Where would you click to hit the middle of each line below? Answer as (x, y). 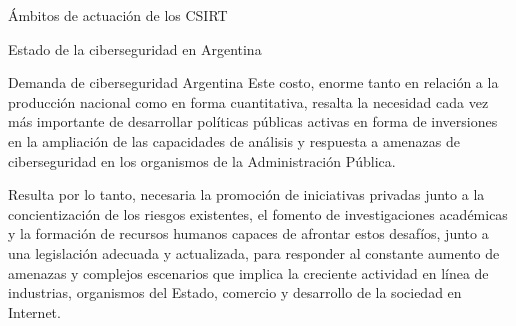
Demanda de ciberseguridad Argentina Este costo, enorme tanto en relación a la (253, 82)
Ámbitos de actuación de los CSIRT (118, 15)
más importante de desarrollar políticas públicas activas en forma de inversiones (253, 121)
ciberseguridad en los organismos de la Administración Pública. (202, 160)
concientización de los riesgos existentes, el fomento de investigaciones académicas (258, 213)
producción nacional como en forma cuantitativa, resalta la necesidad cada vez (248, 101)
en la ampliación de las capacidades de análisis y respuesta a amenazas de (234, 140)
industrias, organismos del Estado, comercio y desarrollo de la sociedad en (235, 292)
